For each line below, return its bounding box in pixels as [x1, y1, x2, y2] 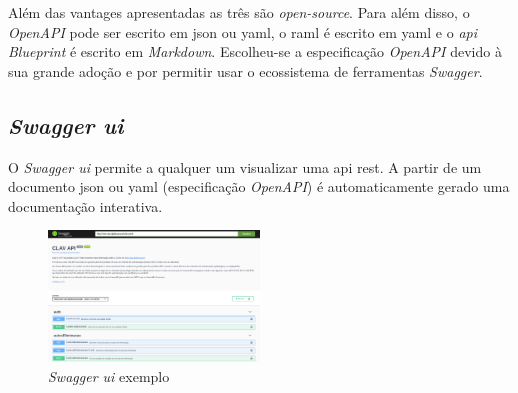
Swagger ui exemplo [48, 366, 170, 387]
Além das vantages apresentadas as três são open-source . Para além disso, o [8, 2, 470, 22]
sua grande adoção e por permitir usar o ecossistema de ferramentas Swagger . [8, 60, 483, 81]
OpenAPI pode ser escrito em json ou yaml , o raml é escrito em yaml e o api [8, 21, 477, 42]
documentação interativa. [8, 195, 163, 216]
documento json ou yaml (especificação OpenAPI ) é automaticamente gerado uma [8, 176, 510, 197]
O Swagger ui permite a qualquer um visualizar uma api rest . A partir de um [8, 156, 482, 177]
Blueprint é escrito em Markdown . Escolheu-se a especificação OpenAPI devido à [8, 41, 502, 62]
